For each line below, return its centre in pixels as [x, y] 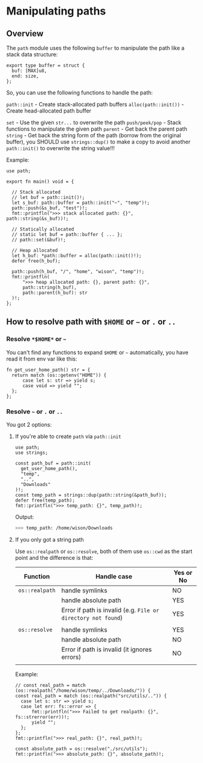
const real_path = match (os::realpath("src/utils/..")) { [91, 696]
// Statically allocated [43, 229]
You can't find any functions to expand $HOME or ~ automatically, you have [97, 352]
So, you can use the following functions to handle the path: [79, 93]
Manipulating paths [56, 11]
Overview [25, 34]
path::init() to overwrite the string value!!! [60, 148]
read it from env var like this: [42, 359]
